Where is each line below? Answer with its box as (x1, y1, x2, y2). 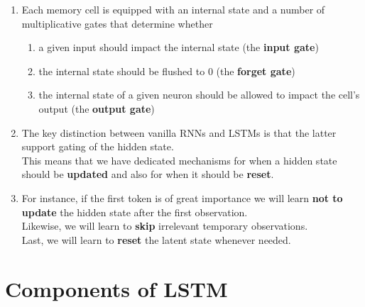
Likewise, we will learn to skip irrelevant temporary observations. (21, 218, 308, 233)
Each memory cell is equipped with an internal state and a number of (21, 2, 325, 16)
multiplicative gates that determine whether (21, 16, 213, 30)
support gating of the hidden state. (21, 139, 174, 154)
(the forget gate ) (216, 63, 295, 78)
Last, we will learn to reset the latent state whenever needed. (21, 232, 291, 247)
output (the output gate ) (38, 101, 155, 116)
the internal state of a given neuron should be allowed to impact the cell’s (38, 87, 360, 102)
